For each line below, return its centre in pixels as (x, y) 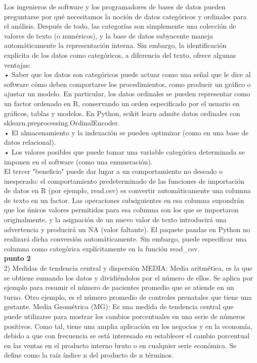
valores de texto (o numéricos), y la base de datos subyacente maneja (109, 35)
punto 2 (18, 258)
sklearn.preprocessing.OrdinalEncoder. (62, 123)
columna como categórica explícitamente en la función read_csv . (102, 248)
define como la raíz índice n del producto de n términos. (89, 355)
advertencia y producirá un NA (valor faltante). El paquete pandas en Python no (127, 229)
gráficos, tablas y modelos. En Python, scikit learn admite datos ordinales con (122, 113)
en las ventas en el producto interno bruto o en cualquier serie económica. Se (120, 345)
